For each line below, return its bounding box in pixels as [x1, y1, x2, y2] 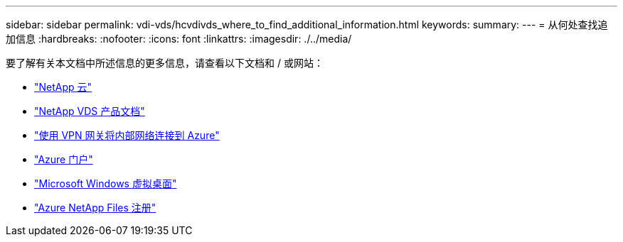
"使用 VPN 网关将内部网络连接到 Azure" [34, 129, 220, 141]
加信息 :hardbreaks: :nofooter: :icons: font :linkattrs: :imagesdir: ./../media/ [6, 33, 352, 45]
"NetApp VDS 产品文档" [34, 105, 145, 117]
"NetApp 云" [34, 81, 92, 93]
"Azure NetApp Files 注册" [34, 202, 156, 214]
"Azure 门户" [34, 153, 93, 165]
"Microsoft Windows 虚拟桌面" [34, 177, 177, 189]
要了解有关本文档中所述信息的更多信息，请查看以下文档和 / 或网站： [6, 57, 324, 69]
